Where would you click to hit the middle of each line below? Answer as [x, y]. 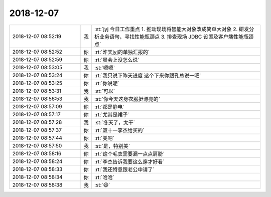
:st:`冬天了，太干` [115, 122]
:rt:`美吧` [105, 138]
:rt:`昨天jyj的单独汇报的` [122, 52]
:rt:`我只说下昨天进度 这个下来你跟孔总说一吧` [148, 75]
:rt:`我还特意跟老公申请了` [125, 169]
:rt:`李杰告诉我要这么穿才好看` [130, 161]
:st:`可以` [105, 91]
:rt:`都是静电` [110, 107]
